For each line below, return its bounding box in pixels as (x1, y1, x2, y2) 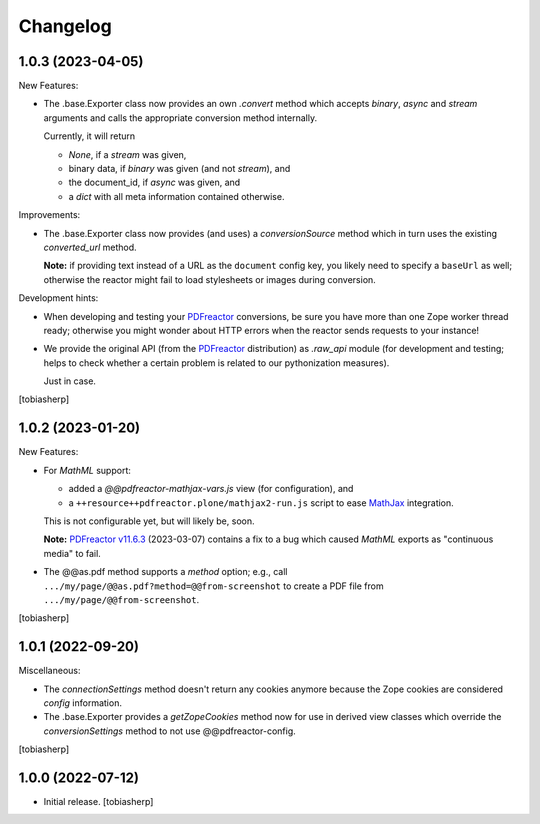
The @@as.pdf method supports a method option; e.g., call (43, 566, 288, 578)
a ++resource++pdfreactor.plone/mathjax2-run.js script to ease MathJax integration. (68, 496, 454, 509)
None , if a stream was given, (68, 148, 187, 160)
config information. (43, 696, 122, 709)
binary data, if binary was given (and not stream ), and (68, 163, 291, 175)
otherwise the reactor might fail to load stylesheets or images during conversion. (43, 273, 377, 285)
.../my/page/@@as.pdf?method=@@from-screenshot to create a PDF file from (43, 580, 384, 592)
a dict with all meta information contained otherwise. (68, 190, 285, 202)
